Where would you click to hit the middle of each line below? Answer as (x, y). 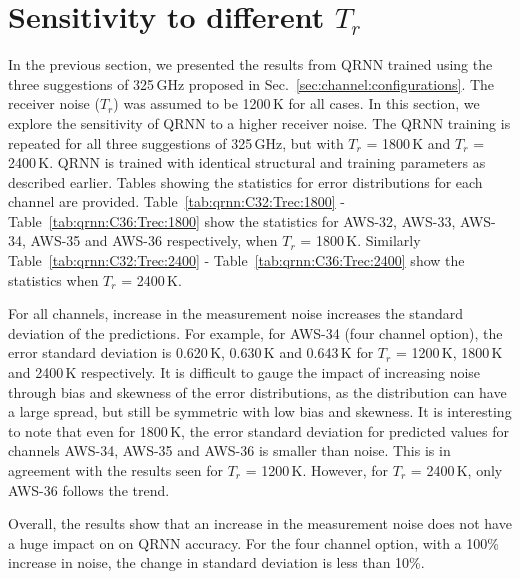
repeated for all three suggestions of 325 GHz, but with (176, 142)
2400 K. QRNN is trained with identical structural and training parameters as (247, 162)
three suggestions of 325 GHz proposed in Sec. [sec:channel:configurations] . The (251, 83)
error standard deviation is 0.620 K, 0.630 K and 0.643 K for (191, 352)
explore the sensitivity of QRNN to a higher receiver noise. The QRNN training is (259, 122)
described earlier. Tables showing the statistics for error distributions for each (245, 181)
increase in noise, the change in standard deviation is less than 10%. (216, 562)
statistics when (53, 279)
